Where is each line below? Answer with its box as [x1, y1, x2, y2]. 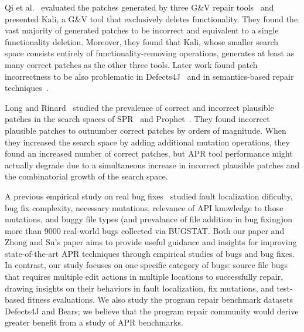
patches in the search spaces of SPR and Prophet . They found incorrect [5, 113, 270, 125]
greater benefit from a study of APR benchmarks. [5, 316, 183, 328]
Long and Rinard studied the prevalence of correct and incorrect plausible [5, 101, 274, 113]
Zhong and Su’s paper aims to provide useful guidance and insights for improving [5, 236, 297, 248]
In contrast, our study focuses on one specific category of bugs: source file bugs [5, 259, 288, 271]
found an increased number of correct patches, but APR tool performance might [5, 147, 293, 160]
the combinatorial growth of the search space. [5, 170, 168, 182]
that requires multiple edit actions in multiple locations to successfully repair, [5, 270, 283, 283]
